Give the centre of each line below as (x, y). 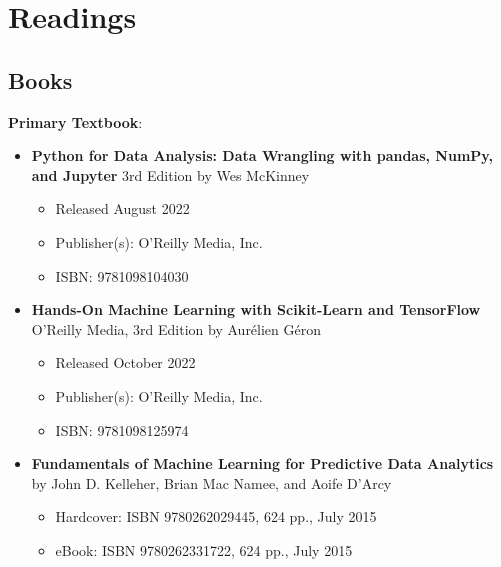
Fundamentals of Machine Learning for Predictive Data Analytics (262, 463)
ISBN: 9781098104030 (122, 275)
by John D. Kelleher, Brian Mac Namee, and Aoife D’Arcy (211, 482)
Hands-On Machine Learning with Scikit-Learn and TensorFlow (256, 309)
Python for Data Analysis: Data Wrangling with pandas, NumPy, (262, 155)
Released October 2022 (125, 362)
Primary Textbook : (75, 121)
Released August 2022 (122, 208)
